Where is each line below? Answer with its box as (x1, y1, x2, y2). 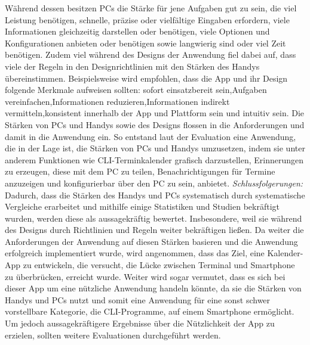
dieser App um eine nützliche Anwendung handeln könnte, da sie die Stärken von (5, 282, 302, 294)
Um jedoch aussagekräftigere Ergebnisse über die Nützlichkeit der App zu (5, 317, 275, 330)
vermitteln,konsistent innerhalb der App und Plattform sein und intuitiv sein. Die (5, 107, 305, 119)
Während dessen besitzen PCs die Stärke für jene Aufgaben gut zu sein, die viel (5, 2, 297, 14)
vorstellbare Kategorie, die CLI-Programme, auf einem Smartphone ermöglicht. (5, 305, 294, 318)
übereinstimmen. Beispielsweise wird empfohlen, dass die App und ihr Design (5, 72, 288, 84)
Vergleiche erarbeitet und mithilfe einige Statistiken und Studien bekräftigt (5, 200, 280, 213)
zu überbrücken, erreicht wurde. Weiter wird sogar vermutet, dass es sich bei (5, 270, 286, 282)
